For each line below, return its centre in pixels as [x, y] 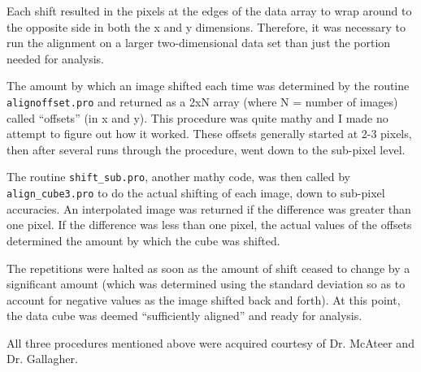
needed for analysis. [55, 58]
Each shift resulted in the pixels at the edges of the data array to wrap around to [209, 11]
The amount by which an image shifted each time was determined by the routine [208, 86]
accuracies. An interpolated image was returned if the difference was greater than [209, 208]
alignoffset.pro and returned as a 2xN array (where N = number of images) [202, 101]
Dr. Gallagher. [42, 359]
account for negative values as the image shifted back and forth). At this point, [204, 299]
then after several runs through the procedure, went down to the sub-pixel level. [206, 149]
